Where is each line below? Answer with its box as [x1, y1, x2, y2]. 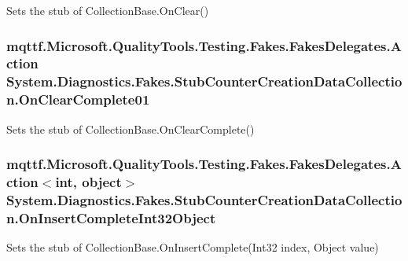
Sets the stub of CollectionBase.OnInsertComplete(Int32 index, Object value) [6, 239, 379, 255]
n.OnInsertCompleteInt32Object [6, 208, 216, 227]
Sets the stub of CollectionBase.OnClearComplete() [6, 120, 255, 137]
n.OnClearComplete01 [6, 90, 150, 109]
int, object [55, 172, 122, 192]
